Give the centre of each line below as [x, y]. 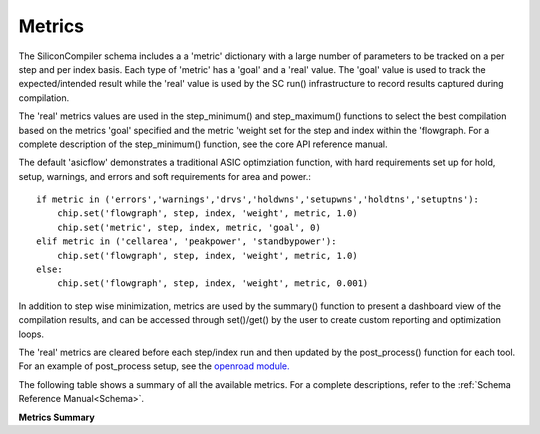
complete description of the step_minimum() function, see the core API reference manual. [203, 144]
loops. [31, 334]
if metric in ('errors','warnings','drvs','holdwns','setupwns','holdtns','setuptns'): [258, 199]
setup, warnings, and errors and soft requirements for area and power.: [165, 176]
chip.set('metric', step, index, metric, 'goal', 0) [189, 227]
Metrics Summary [56, 417]
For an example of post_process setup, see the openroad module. [154, 366]
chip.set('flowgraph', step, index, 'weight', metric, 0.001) [212, 283]
